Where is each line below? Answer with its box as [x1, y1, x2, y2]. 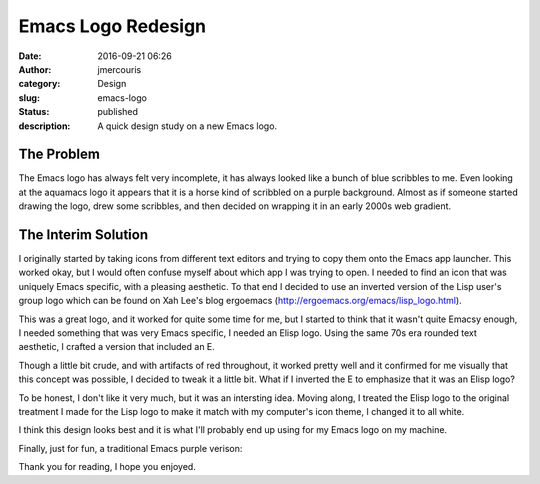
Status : [18, 106, 50, 118]
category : [18, 78, 61, 90]
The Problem [18, 146, 100, 163]
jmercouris [97, 63, 142, 75]
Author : [18, 63, 52, 75]
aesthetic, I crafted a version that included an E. [18, 341, 215, 353]
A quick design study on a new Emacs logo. [97, 120, 278, 132]
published [97, 106, 139, 118]
